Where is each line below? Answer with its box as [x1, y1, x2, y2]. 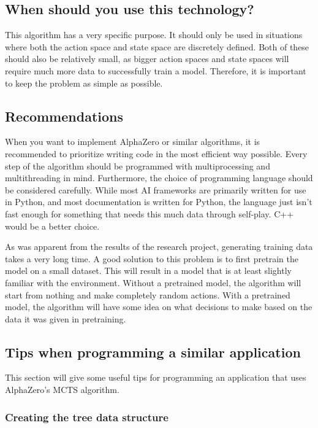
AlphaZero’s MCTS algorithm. [5, 383, 119, 396]
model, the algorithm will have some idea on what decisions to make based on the [5, 300, 312, 313]
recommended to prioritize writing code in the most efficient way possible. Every [5, 147, 308, 160]
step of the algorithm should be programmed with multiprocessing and [5, 159, 270, 172]
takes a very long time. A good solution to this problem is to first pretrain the [5, 252, 298, 265]
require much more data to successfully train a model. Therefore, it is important [5, 64, 306, 77]
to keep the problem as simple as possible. [5, 76, 163, 89]
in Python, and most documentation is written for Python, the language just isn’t [5, 195, 312, 208]
